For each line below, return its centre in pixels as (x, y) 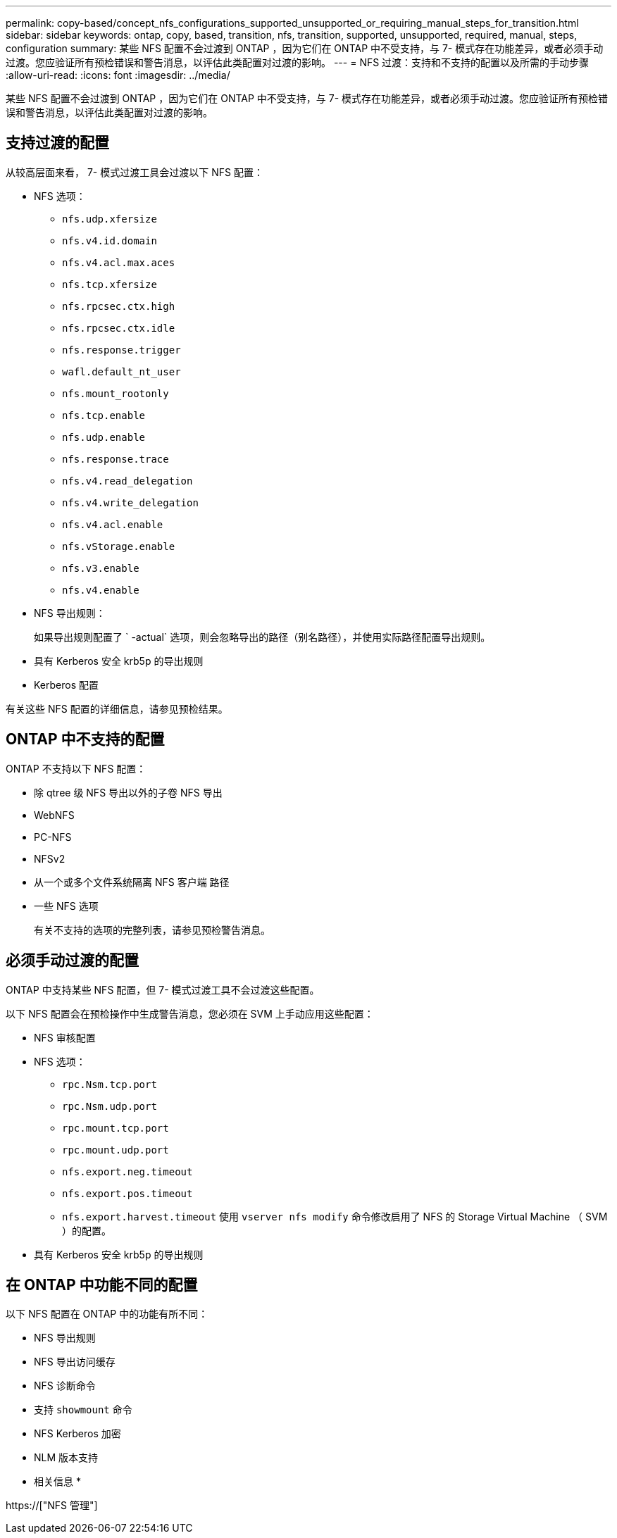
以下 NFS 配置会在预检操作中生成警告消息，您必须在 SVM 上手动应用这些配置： (190, 1013)
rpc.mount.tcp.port (116, 1128)
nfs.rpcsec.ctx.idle (119, 328)
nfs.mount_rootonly (116, 393)
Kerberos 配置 (66, 684)
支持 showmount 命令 (83, 1410)
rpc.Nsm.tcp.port (110, 1084)
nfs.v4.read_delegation (127, 481)
